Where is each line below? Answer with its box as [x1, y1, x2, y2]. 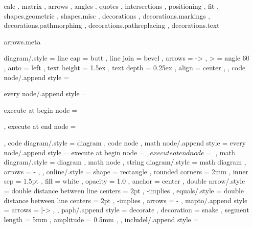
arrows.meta [4, 36, 41, 46]
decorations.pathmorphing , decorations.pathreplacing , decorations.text [4, 20, 220, 30]
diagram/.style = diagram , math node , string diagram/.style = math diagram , [4, 157, 246, 167]
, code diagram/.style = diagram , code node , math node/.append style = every [4, 137, 246, 147]
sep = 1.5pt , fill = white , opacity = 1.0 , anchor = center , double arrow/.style [4, 176, 245, 186]
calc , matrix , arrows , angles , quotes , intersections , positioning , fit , [4, 1, 219, 11]
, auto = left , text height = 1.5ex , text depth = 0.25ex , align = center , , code [4, 62, 246, 72]
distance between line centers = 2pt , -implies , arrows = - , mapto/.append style [4, 195, 248, 205]
